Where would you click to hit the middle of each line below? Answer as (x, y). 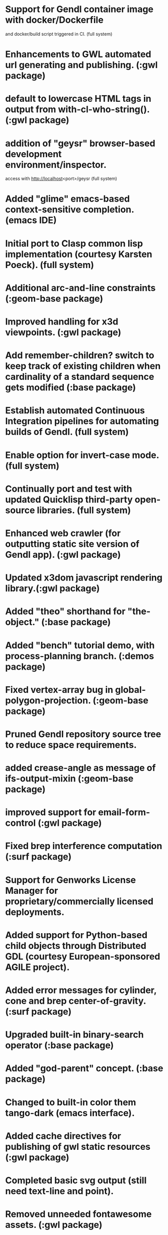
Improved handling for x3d (62, 321)
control (21, 823)
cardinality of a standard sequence (80, 377)
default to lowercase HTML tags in (78, 99)
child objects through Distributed (76, 946)
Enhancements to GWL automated (78, 54)
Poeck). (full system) (50, 265)
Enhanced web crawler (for (63, 533)
